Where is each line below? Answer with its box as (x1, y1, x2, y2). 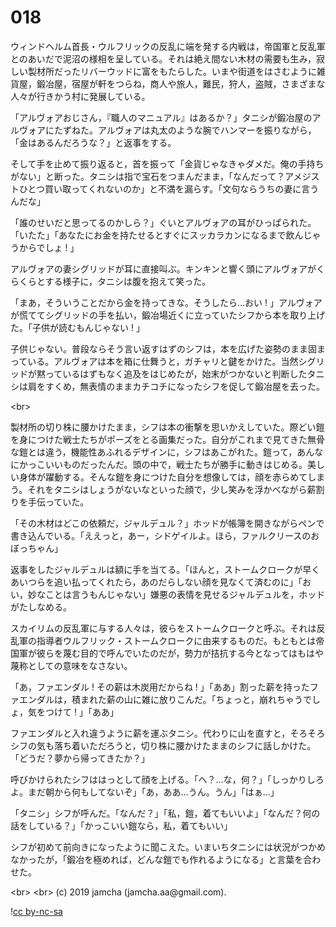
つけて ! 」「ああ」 (44, 706, 119, 718)
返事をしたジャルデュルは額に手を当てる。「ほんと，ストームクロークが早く (10, 563, 321, 575)
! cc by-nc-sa (10, 905, 63, 917)
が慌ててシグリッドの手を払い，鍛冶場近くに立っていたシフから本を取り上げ (10, 309, 326, 321)
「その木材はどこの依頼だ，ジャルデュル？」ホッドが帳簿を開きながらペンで (10, 517, 325, 529)
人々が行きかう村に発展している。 (10, 90, 151, 102)
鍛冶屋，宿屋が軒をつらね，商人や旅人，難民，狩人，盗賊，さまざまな (36, 77, 326, 90)
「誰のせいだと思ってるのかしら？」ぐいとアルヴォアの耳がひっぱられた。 (10, 216, 317, 228)
